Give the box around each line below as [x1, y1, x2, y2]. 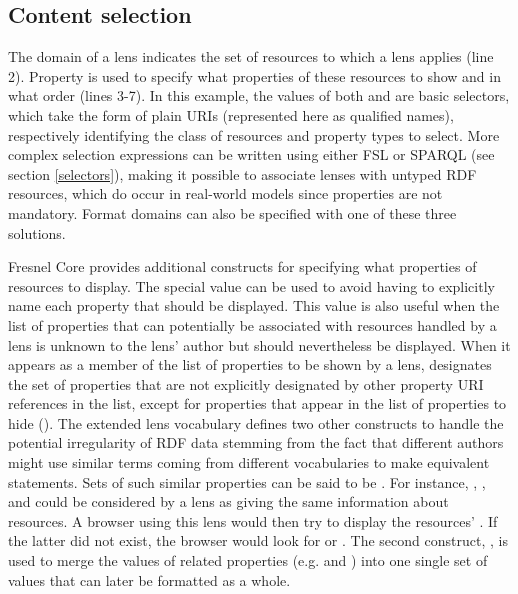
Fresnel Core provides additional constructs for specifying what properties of [8, 256, 477, 277]
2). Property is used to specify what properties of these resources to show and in [8, 65, 501, 86]
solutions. [8, 222, 66, 243]
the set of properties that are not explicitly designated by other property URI [8, 373, 484, 394]
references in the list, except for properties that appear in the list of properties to [8, 393, 507, 414]
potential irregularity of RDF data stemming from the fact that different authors [8, 432, 504, 453]
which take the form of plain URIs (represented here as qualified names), [8, 104, 454, 125]
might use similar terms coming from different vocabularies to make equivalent [8, 452, 490, 473]
